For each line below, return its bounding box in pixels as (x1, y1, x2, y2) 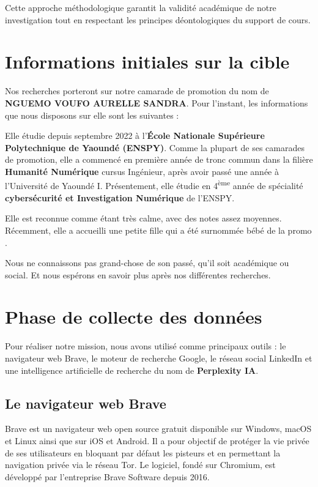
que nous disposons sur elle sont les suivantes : (5, 108, 179, 121)
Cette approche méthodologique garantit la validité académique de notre (5, 1, 276, 13)
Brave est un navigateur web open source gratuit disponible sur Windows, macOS (5, 422, 312, 435)
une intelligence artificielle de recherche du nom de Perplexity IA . (5, 363, 259, 376)
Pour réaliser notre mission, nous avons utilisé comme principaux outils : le (5, 340, 286, 352)
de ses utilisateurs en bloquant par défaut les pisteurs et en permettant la (5, 446, 281, 459)
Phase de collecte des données (5, 304, 262, 329)
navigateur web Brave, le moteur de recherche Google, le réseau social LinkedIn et (5, 352, 312, 364)
